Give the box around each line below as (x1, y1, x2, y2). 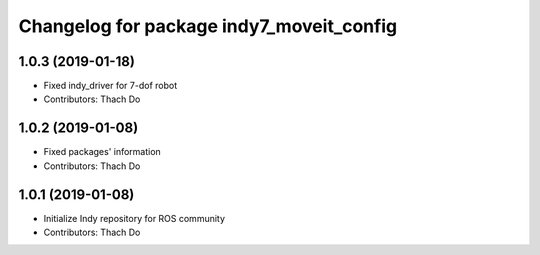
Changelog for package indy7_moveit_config (18, 15, 398, 37)
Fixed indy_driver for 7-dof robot (43, 80, 178, 92)
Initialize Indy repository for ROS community (43, 212, 225, 224)
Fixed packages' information (43, 146, 162, 158)
